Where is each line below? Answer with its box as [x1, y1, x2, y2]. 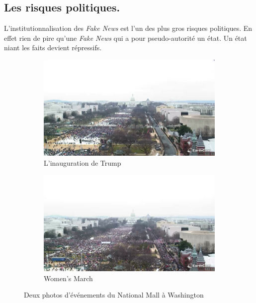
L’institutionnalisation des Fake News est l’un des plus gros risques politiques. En [4, 23, 253, 33]
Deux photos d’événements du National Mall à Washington [24, 290, 204, 300]
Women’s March [44, 273, 93, 283]
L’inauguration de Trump [44, 158, 121, 168]
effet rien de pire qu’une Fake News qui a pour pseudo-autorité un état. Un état [4, 32, 247, 43]
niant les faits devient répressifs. [4, 42, 102, 53]
